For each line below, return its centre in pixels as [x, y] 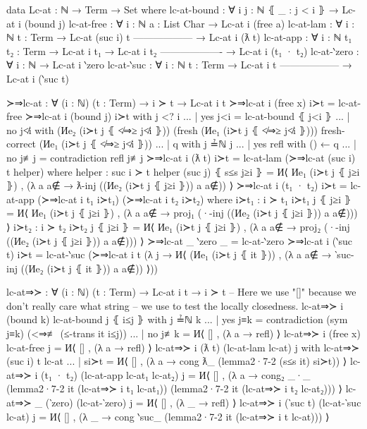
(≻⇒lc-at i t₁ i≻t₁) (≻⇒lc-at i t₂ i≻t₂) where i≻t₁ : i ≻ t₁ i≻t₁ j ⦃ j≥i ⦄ [194, 199]
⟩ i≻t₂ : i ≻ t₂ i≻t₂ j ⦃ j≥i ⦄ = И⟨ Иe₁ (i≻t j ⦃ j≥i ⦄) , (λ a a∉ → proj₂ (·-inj [178, 226]
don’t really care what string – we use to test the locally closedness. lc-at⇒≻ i [175, 305]
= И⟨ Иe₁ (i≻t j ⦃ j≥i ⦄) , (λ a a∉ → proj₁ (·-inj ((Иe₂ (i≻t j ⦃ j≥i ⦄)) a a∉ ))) [182, 213]
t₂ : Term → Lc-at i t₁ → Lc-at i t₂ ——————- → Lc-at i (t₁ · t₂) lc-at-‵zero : [183, 50]
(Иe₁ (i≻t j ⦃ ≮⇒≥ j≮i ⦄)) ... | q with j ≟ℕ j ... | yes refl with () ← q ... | [198, 144]
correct [21, 144]
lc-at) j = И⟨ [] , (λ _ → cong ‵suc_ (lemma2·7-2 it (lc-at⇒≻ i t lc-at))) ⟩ [168, 416]
